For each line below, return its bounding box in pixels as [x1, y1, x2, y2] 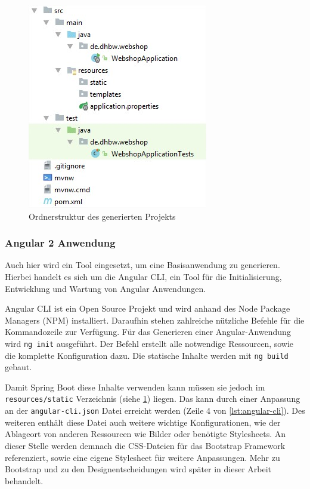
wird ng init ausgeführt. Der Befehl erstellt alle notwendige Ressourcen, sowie [5, 337, 294, 349]
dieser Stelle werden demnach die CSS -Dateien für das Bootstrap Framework [5, 439, 286, 451]
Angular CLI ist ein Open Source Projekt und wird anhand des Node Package [5, 302, 290, 315]
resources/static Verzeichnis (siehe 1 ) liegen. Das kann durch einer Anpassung [5, 392, 300, 405]
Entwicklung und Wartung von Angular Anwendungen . [5, 282, 206, 294]
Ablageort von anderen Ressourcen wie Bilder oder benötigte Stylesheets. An [5, 428, 286, 440]
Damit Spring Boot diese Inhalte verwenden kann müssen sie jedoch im [5, 380, 265, 393]
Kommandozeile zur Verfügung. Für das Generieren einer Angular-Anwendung [5, 325, 291, 338]
